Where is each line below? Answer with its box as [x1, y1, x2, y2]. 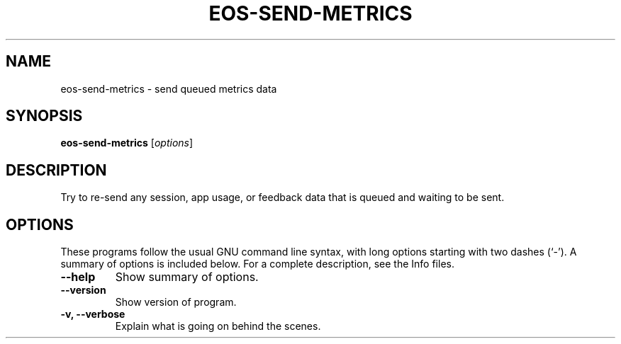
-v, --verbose [60, 308, 125, 321]
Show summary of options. [115, 270, 259, 285]
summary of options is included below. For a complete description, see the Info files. [60, 258, 454, 270]
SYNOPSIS [6, 107, 83, 125]
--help [60, 270, 96, 285]
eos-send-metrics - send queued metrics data [60, 82, 277, 95]
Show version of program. [115, 296, 237, 309]
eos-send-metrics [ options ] [60, 137, 194, 149]
